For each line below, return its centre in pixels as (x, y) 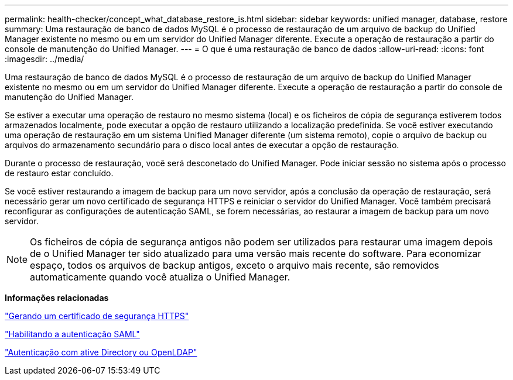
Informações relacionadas (57, 298)
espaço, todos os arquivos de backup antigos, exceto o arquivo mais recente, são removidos (235, 265)
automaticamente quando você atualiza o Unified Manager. (160, 277)
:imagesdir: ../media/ (45, 59)
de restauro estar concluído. (59, 173)
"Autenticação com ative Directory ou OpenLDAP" (101, 352)
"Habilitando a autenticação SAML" (72, 334)
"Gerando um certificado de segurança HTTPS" (97, 316)
